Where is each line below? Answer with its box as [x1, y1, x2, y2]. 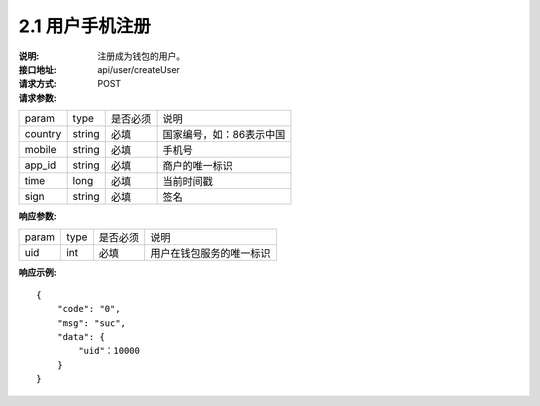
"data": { [56, 331, 105, 343]
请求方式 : [18, 78, 57, 90]
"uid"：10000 [78, 345, 140, 357]
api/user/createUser [97, 63, 180, 75]
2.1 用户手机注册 [18, 15, 152, 37]
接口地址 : [18, 63, 57, 75]
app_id [24, 158, 57, 172]
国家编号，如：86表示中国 [162, 128, 286, 142]
